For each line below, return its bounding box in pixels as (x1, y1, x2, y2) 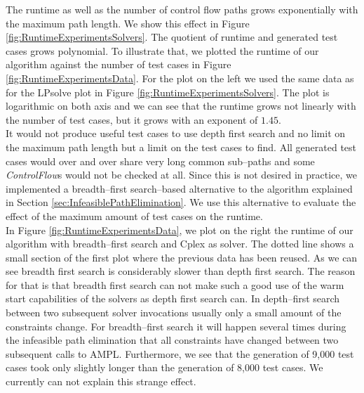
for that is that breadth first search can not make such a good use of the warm (6, 277, 344, 292)
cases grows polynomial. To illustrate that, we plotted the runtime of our (6, 43, 319, 58)
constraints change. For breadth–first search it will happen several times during (6, 318, 346, 333)
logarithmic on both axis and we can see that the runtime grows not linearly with (6, 98, 356, 113)
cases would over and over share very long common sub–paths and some (6, 153, 315, 168)
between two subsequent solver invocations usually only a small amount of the (6, 305, 342, 320)
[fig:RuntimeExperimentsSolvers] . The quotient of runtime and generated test (6, 30, 338, 44)
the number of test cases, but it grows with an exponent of (6, 112, 258, 127)
